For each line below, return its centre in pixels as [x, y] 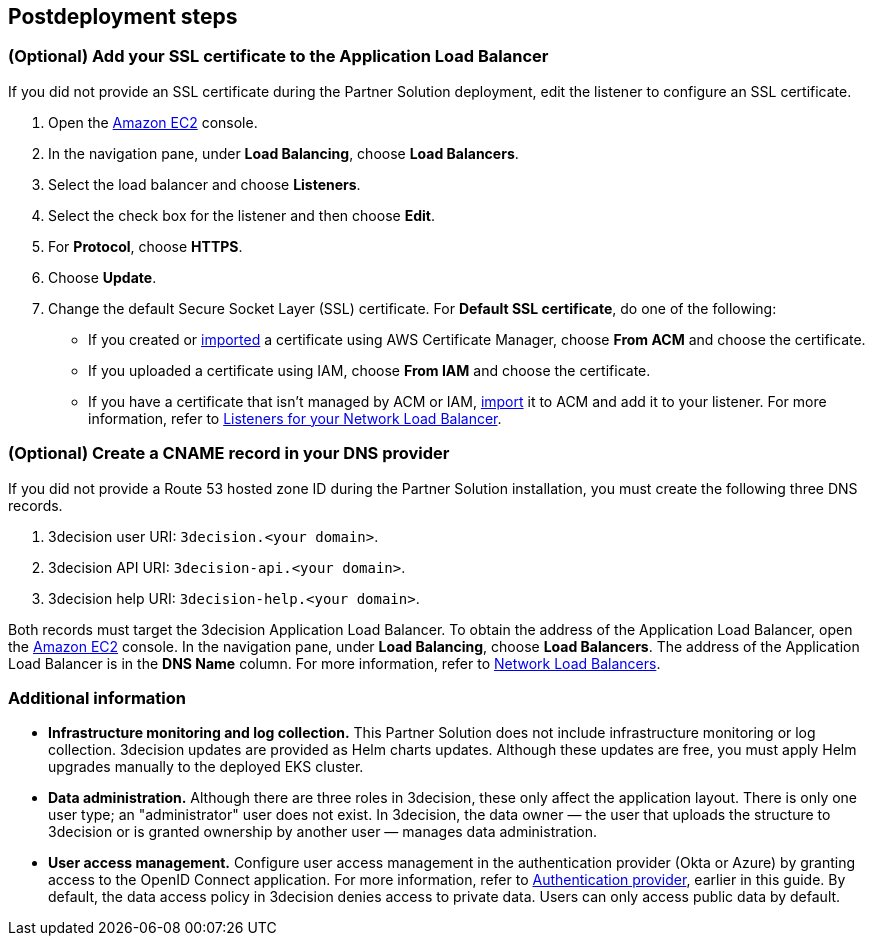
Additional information [97, 697]
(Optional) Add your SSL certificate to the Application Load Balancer [278, 56]
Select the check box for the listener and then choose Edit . [241, 215]
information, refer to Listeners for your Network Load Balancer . [295, 418]
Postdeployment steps [123, 16]
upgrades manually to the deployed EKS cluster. [206, 767]
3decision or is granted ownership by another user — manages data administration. [323, 832]
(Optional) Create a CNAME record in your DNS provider [229, 453]
